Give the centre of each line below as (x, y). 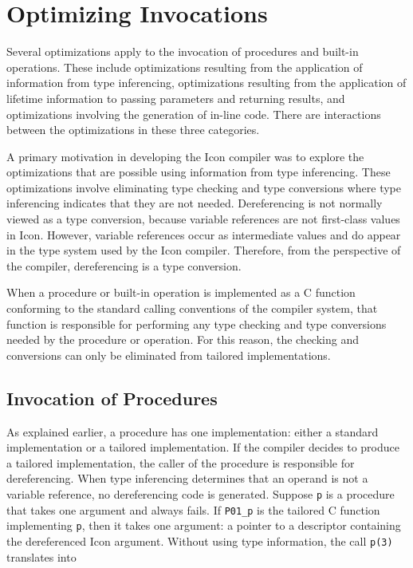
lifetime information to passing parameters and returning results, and (176, 98)
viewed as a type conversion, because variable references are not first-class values (203, 219)
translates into (41, 556)
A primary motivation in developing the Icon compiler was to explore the (185, 156)
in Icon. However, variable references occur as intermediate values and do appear (204, 234)
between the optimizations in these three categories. (133, 130)
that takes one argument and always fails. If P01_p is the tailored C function (193, 509)
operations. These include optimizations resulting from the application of (185, 67)
